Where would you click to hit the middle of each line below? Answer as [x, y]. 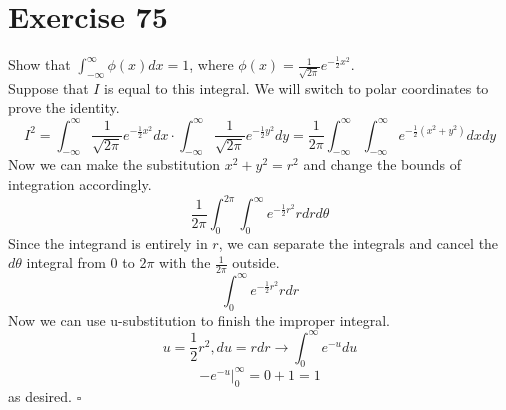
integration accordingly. [80, 183]
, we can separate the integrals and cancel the [358, 242]
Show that [39, 64]
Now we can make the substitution [114, 164]
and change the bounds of [382, 164]
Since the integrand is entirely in [108, 242]
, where [211, 64]
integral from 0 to [80, 262]
